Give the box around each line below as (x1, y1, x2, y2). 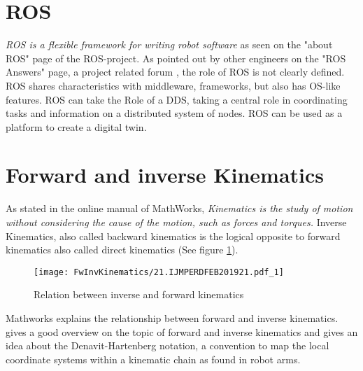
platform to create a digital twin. (6, 119, 147, 134)
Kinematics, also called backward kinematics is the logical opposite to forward (6, 228, 341, 243)
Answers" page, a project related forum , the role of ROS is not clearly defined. (6, 64, 345, 79)
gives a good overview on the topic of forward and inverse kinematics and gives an (6, 324, 358, 339)
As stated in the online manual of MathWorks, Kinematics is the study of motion (6, 201, 353, 216)
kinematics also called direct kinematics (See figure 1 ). (6, 242, 239, 257)
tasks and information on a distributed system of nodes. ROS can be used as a (6, 106, 343, 120)
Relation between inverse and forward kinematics (34, 287, 244, 302)
